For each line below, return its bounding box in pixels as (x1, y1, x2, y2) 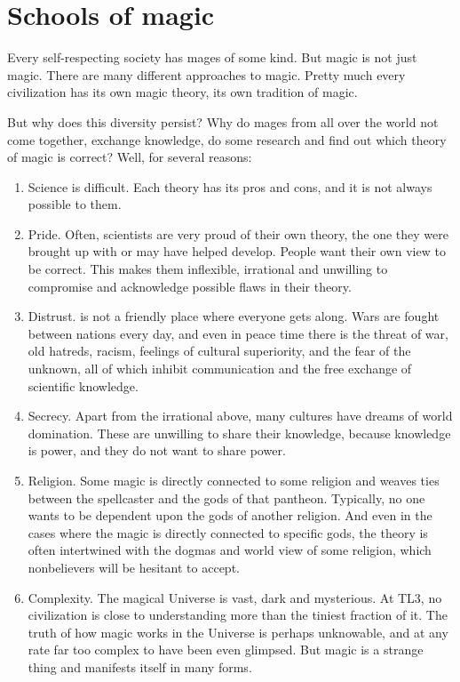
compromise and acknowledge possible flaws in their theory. (28, 277, 352, 295)
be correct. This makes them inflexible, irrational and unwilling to (28, 260, 388, 278)
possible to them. (28, 195, 122, 213)
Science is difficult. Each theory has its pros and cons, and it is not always (28, 177, 432, 196)
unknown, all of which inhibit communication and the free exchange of (28, 359, 412, 378)
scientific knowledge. (28, 376, 139, 395)
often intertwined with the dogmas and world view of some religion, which (28, 541, 432, 559)
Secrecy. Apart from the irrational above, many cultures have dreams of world (28, 406, 453, 425)
